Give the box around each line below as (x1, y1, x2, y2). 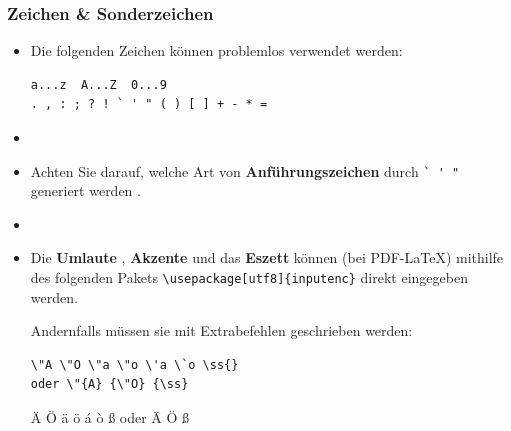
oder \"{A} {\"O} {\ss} (30, 377, 189, 392)
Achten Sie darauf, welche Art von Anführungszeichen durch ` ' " (30, 160, 460, 181)
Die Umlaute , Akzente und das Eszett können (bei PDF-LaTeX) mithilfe (30, 247, 504, 268)
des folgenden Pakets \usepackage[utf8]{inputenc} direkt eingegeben (30, 267, 468, 288)
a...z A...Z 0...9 (30, 77, 167, 92)
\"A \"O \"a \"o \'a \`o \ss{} (30, 357, 239, 372)
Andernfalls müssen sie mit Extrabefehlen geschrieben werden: (30, 320, 413, 341)
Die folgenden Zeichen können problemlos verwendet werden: (30, 40, 403, 61)
